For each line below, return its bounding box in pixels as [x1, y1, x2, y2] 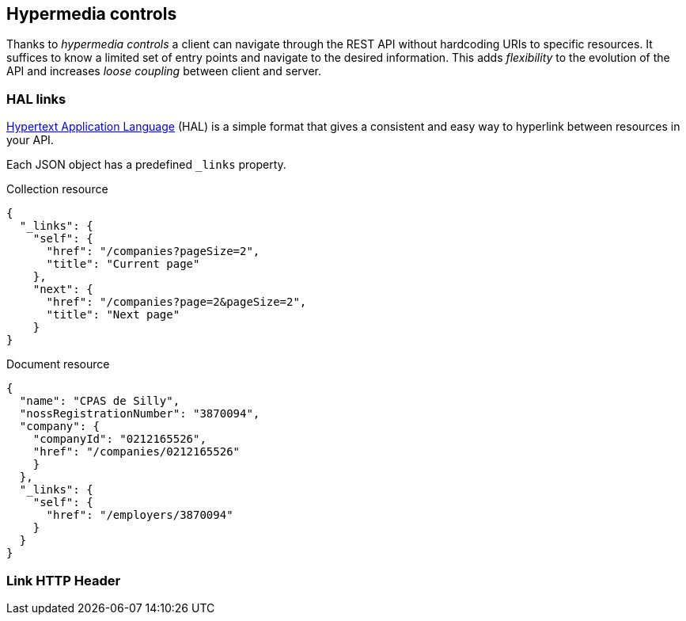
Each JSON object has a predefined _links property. [6, 158, 286, 172]
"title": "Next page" [46, 308, 180, 322]
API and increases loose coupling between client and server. [6, 64, 321, 78]
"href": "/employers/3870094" [46, 509, 233, 522]
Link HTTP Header [6, 572, 121, 589]
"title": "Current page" [46, 257, 200, 271]
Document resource [6, 357, 110, 371]
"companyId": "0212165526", [32, 432, 207, 446]
